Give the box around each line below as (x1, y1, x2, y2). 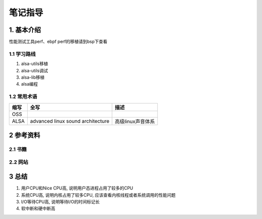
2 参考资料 (9, 131, 41, 139)
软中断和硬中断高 (21, 205, 55, 211)
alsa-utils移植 (21, 61, 48, 67)
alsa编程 (21, 81, 38, 87)
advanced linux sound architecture (30, 118, 110, 124)
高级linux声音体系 (115, 118, 155, 125)
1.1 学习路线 (9, 51, 36, 57)
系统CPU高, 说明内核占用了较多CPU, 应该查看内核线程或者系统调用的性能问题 (21, 192, 176, 198)
